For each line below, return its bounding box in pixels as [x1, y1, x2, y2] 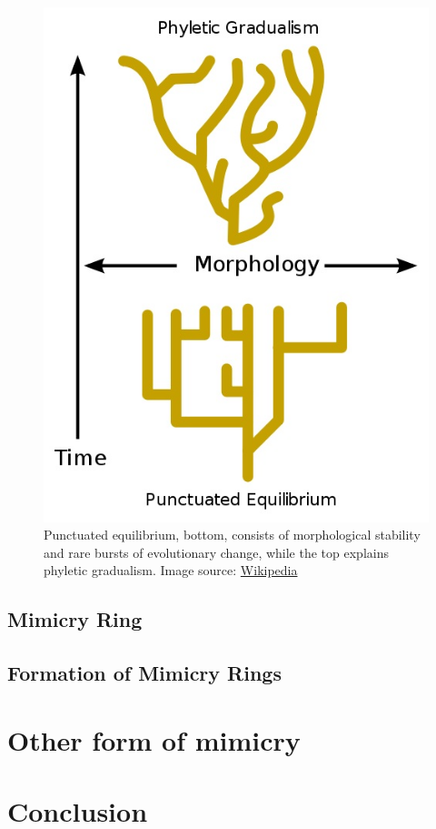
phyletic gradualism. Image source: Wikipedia [44, 561, 298, 580]
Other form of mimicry [7, 721, 301, 758]
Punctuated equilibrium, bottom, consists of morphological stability [44, 525, 421, 544]
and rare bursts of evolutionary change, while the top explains [44, 542, 389, 561]
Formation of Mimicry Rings [7, 659, 282, 687]
